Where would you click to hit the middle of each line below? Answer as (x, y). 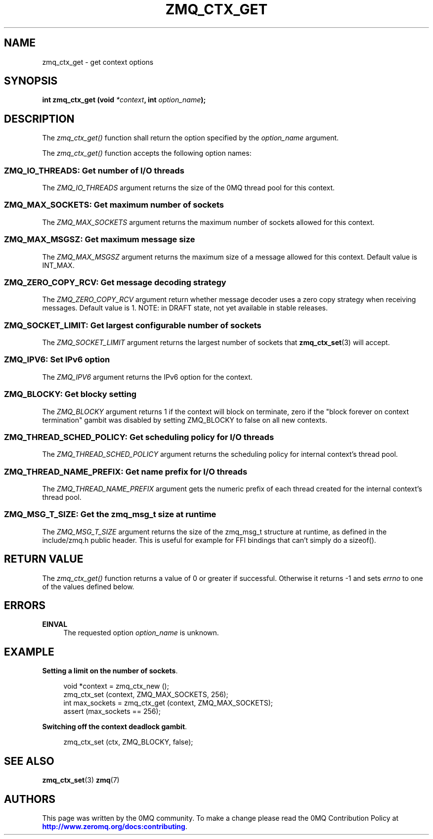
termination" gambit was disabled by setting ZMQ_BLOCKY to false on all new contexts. (185, 420)
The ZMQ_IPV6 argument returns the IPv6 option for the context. (147, 377)
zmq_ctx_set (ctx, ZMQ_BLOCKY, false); (128, 742)
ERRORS (25, 606)
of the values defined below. (88, 586)
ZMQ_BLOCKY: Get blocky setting (70, 394)
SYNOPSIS (31, 81)
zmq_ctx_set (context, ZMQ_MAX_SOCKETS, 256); (146, 695)
